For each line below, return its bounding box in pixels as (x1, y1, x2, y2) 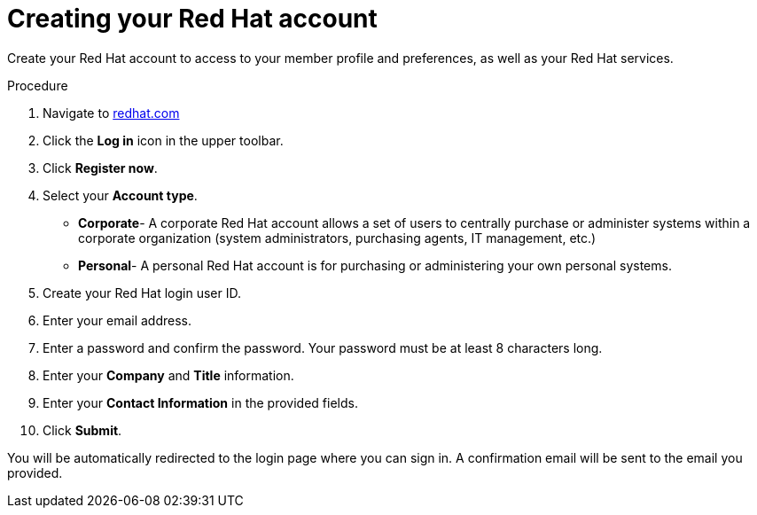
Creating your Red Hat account (7, 4, 378, 34)
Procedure (7, 77, 68, 93)
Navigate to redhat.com (43, 105, 180, 121)
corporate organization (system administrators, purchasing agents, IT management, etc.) (78, 230, 597, 246)
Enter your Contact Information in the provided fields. (43, 394, 358, 410)
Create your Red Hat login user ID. (43, 285, 241, 300)
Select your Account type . (43, 187, 198, 203)
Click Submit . (43, 422, 122, 438)
